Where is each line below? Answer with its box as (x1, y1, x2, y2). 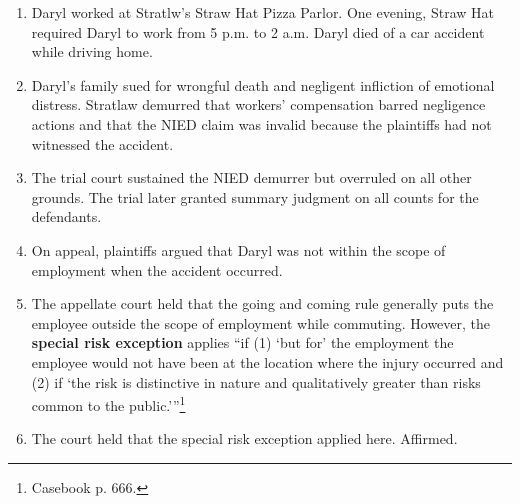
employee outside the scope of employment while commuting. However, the (31, 312, 491, 333)
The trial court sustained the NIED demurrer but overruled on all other (31, 167, 472, 188)
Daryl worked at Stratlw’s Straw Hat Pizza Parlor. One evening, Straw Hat (31, 2, 494, 22)
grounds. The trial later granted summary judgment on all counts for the (31, 186, 479, 207)
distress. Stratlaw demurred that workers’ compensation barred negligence (31, 94, 486, 115)
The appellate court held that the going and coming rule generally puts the (31, 293, 494, 314)
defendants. (31, 206, 102, 227)
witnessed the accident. (31, 133, 174, 154)
